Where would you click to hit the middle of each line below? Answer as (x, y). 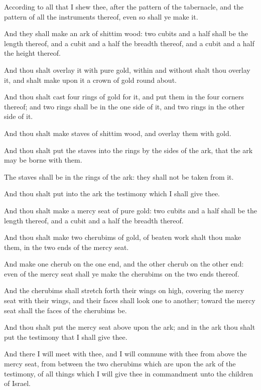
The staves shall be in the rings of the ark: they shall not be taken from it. (119, 176)
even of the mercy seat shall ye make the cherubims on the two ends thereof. (122, 273)
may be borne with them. (43, 160)
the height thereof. (32, 53)
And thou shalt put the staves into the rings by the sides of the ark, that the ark (128, 150)
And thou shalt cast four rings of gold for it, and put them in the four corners (124, 97)
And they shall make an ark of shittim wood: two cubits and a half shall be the (126, 33)
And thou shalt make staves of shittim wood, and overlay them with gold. (118, 133)
